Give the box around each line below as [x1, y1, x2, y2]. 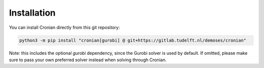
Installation [9, 7, 56, 18]
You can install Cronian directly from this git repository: [9, 24, 120, 30]
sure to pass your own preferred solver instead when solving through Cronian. [9, 57, 167, 63]
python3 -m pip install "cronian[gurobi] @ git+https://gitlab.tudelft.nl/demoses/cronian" [19, 37, 246, 43]
